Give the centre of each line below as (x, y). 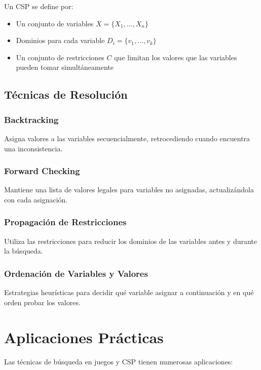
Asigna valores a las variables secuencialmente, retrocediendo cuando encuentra (127, 138)
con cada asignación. (36, 199)
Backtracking (31, 119)
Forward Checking (42, 171)
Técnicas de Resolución (66, 94)
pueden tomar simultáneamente (65, 67)
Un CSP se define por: (39, 6)
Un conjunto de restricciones (60, 57)
